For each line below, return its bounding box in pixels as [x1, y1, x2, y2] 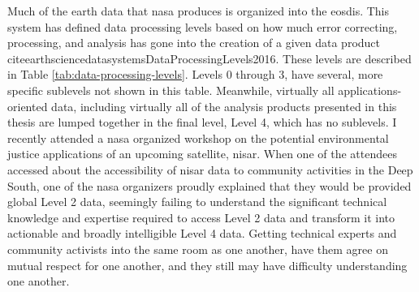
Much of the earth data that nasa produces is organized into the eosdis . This [7, 2, 390, 19]
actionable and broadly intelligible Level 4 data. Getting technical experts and [7, 225, 397, 242]
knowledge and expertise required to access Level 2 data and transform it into [7, 208, 395, 225]
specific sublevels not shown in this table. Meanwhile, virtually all [7, 81, 335, 98]
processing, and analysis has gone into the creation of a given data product [7, 34, 381, 51]
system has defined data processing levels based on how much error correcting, [7, 18, 398, 35]
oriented [7, 97, 48, 114]
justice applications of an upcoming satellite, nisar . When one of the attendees [7, 145, 397, 162]
